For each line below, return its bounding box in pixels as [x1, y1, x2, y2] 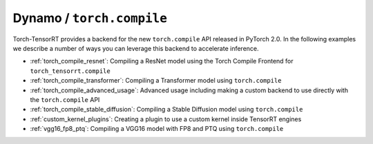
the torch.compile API [30, 95, 100, 103]
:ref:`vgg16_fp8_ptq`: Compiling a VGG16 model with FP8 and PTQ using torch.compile [30, 125, 284, 133]
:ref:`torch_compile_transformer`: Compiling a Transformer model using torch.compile [30, 76, 282, 85]
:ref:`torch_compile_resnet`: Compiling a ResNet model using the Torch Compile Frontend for [30, 57, 294, 65]
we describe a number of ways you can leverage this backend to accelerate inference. [12, 44, 259, 52]
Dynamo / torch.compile [12, 10, 167, 25]
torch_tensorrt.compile [30, 67, 111, 75]
